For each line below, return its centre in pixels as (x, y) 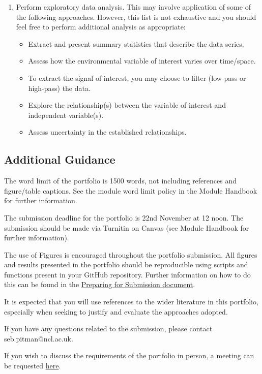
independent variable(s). (66, 115)
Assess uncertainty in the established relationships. (107, 132)
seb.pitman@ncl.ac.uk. (39, 338)
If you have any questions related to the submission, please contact (108, 329)
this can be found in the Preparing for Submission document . (100, 284)
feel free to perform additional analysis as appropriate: (101, 27)
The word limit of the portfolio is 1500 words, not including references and (121, 181)
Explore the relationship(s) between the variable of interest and (127, 105)
